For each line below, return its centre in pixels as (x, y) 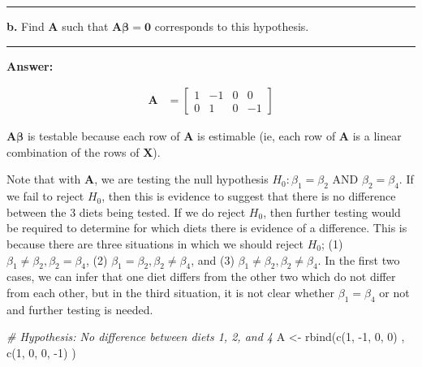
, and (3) (213, 259)
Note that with (44, 179)
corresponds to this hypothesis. (232, 26)
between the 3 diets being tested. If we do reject (126, 212)
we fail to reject (45, 196)
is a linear (377, 136)
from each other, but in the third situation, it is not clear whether (171, 292)
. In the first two (359, 259)
